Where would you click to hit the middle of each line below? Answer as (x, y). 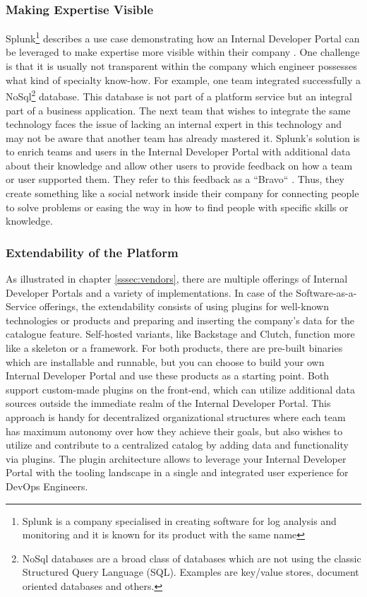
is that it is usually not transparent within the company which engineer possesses (181, 66)
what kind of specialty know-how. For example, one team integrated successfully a (183, 79)
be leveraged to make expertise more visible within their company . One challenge (183, 52)
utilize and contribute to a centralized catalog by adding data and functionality (177, 445)
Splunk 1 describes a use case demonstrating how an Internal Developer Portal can (183, 37)
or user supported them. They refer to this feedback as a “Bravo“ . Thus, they (175, 179)
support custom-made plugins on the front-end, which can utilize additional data (181, 389)
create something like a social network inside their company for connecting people (182, 193)
